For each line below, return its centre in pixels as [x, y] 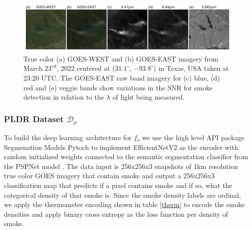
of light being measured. [148, 97]
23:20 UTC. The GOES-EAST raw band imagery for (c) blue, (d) [122, 77]
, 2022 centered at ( [86, 68]
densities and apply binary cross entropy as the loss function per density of [116, 214]
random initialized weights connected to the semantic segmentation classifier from [126, 157]
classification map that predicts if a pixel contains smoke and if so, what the [118, 185]
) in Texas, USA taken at [191, 68]
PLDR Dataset [34, 118]
